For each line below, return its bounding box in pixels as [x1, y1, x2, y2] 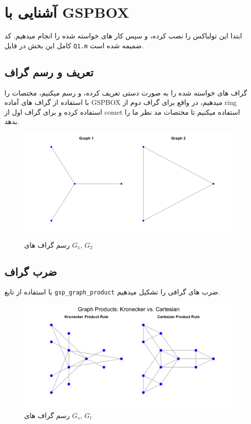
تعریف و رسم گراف [4, 64, 94, 79]
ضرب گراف [4, 263, 57, 279]
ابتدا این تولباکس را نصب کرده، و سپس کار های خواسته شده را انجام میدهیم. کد [4, 31, 242, 41]
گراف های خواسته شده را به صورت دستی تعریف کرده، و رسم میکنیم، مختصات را [4, 87, 247, 98]
